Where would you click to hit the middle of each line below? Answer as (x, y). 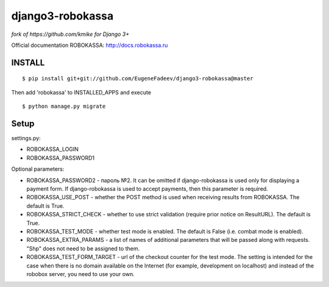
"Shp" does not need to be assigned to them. (83, 248)
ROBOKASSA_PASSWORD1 (60, 158)
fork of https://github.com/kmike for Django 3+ (70, 34)
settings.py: (26, 138)
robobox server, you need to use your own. (81, 274)
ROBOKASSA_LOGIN (53, 149)
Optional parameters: (38, 169)
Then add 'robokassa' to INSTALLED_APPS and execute (81, 92)
